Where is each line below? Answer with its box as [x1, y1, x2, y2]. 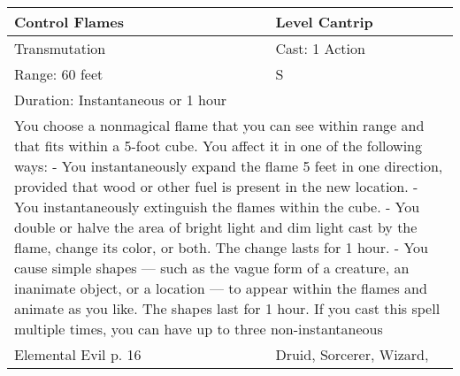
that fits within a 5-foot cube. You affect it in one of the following [14, 135, 422, 156]
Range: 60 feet [14, 64, 103, 84]
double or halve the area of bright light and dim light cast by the [14, 217, 418, 237]
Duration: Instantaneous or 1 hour [14, 89, 227, 110]
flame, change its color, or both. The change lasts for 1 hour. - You [14, 237, 428, 257]
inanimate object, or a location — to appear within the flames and [14, 278, 427, 298]
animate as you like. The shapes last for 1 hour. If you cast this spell [14, 298, 441, 318]
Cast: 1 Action [275, 38, 365, 58]
